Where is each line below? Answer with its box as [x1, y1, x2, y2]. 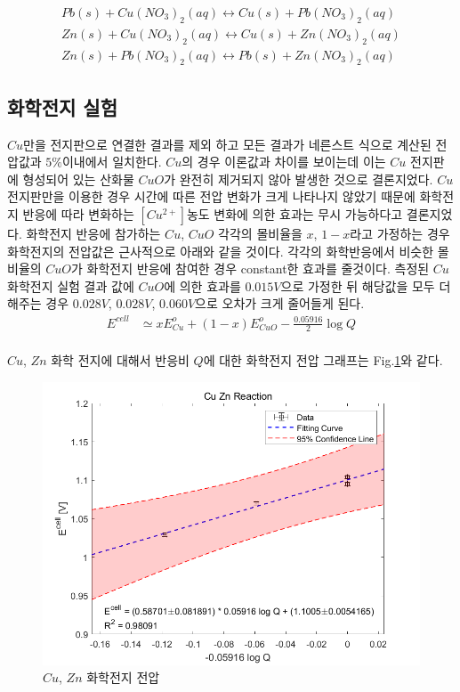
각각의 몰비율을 [218, 224, 303, 243]
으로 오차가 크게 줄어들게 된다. [195, 294, 365, 313]
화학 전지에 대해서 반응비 [51, 351, 190, 369]
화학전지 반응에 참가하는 [26, 224, 161, 243]
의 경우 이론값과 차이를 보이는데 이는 [182, 152, 386, 171]
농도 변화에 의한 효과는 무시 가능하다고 [186, 205, 403, 224]
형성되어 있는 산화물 [22, 169, 134, 188]
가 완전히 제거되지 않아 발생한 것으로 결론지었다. [164, 169, 433, 188]
